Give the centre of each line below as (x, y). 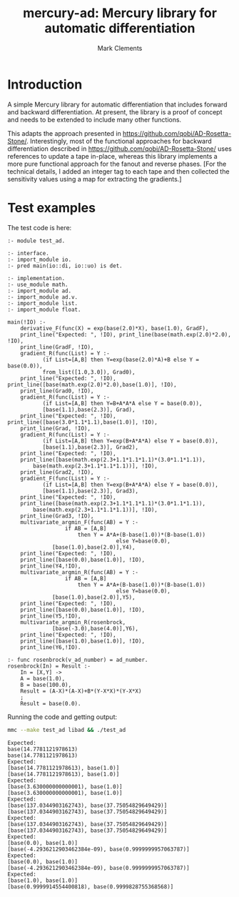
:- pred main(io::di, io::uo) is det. (65, 266)
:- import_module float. (44, 309)
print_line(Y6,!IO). (51, 647)
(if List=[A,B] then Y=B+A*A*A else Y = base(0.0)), (122, 403)
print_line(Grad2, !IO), (57, 472)
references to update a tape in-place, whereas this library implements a (112, 156)
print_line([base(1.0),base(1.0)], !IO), (82, 641)
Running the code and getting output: (62, 717)
